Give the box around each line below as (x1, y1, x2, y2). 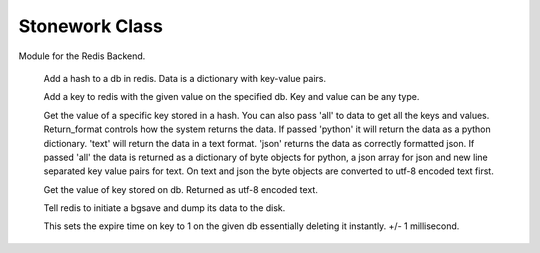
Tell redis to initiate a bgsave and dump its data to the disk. (43, 202, 286, 214)
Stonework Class (18, 15, 164, 37)
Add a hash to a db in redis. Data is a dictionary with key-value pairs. (43, 72, 327, 84)
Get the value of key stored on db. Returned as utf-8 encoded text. (43, 183, 319, 195)
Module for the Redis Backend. (18, 50, 146, 62)
